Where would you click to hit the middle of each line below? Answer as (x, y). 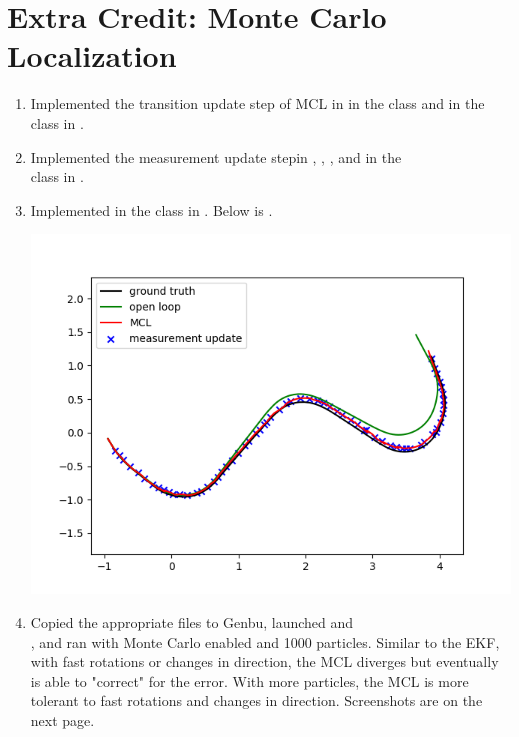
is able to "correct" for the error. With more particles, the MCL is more (249, 680)
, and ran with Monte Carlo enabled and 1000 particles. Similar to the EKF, (265, 641)
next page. (62, 719)
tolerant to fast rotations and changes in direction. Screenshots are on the (256, 700)
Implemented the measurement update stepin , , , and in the (216, 156)
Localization (92, 55)
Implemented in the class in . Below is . (151, 209)
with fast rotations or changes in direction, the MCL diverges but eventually (264, 661)
